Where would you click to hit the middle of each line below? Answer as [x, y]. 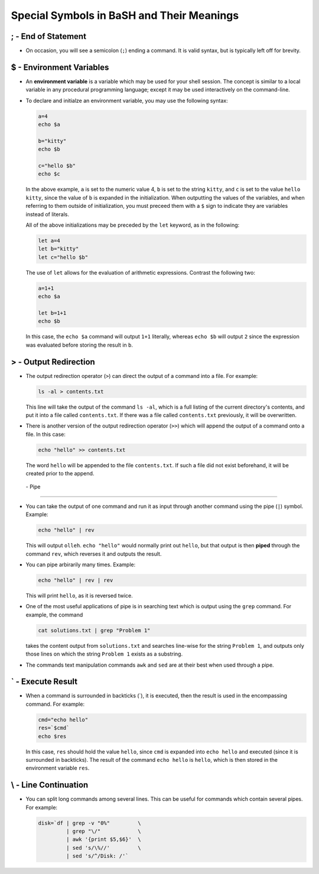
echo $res [52, 736]
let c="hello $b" [63, 257]
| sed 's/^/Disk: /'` [97, 856]
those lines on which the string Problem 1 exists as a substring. [104, 654]
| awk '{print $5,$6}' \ [103, 839]
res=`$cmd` [54, 728]
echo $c [49, 174]
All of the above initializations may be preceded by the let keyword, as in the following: [133, 225]
